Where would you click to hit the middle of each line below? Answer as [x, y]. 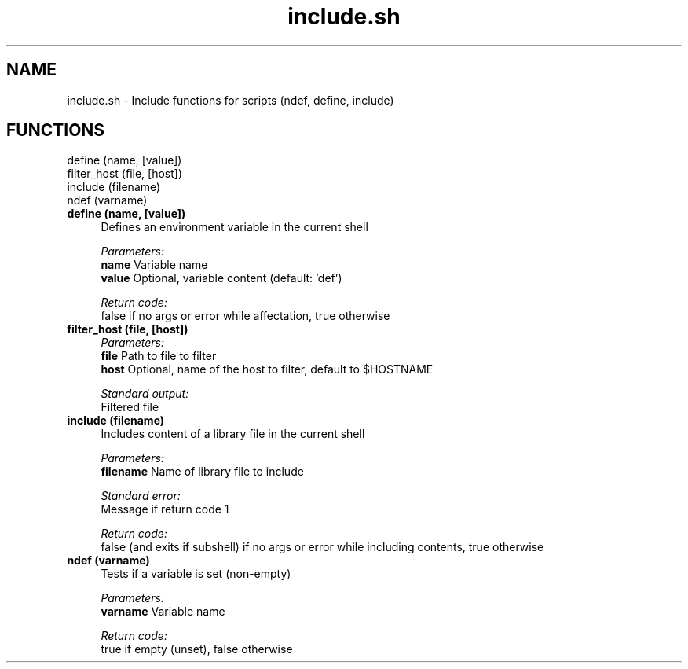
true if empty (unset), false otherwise [197, 649]
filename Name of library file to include [202, 472]
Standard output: [145, 394]
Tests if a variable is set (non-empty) [196, 574]
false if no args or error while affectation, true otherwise [245, 316]
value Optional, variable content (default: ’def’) [221, 278]
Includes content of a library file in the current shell [233, 434]
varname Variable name [163, 612]
